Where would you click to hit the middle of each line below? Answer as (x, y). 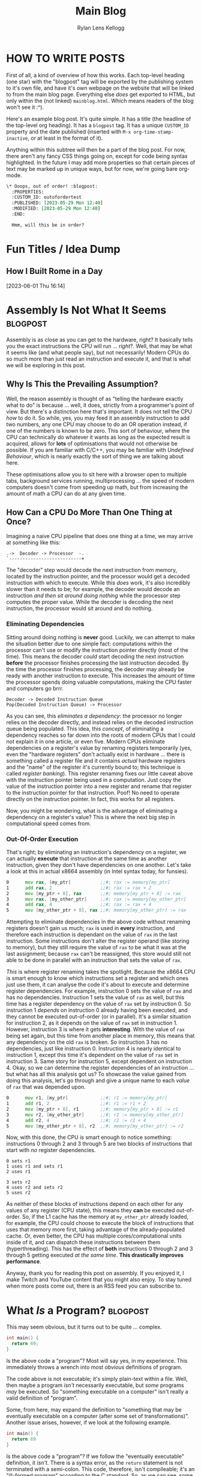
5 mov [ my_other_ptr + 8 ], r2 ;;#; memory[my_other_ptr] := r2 (95, 1126)
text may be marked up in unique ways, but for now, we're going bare (92, 169)
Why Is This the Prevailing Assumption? (82, 384)
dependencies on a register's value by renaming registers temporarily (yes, (99, 748)
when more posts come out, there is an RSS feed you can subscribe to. (94, 1286)
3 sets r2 (19, 1182)
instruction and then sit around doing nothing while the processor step (94, 596)
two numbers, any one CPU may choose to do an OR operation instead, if (97, 424)
